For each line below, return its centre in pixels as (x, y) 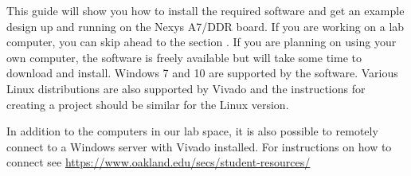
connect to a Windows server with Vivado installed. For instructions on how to (199, 146)
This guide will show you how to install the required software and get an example (205, 10)
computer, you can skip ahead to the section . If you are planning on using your (202, 42)
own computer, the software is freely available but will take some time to (184, 57)
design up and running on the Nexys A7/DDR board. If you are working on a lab (205, 26)
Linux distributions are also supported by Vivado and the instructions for (186, 88)
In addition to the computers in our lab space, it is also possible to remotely (192, 131)
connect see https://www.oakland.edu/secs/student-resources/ (159, 162)
